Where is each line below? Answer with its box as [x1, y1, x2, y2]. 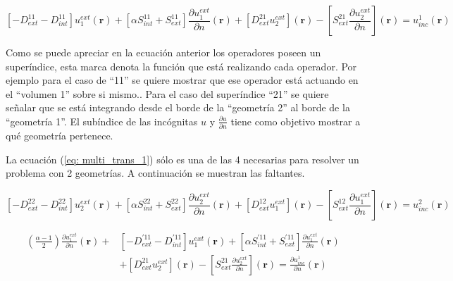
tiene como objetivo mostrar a [230, 113, 361, 128]
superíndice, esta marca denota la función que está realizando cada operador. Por [6, 58, 357, 73]
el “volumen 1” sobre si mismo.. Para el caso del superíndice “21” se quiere [6, 86, 329, 101]
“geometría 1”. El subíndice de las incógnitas [6, 113, 198, 128]
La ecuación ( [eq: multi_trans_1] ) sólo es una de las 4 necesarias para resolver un [6, 151, 359, 166]
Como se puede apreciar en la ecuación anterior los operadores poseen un [6, 45, 321, 59]
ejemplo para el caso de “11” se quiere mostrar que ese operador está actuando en [6, 73, 359, 87]
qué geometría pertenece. [6, 128, 113, 143]
